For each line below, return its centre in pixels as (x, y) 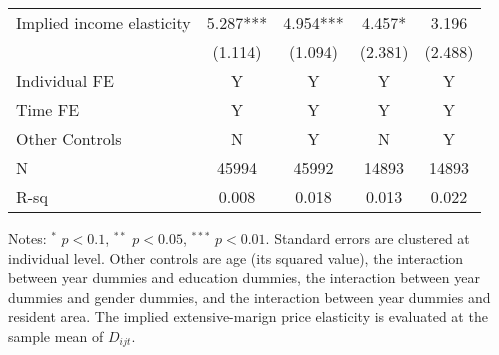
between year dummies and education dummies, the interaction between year (244, 277)
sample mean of (56, 335)
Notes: (27, 238)
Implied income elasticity (103, 22)
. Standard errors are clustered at (367, 238)
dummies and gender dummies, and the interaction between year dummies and (249, 296)
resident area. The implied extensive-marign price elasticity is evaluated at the (248, 316)
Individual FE (65, 80)
